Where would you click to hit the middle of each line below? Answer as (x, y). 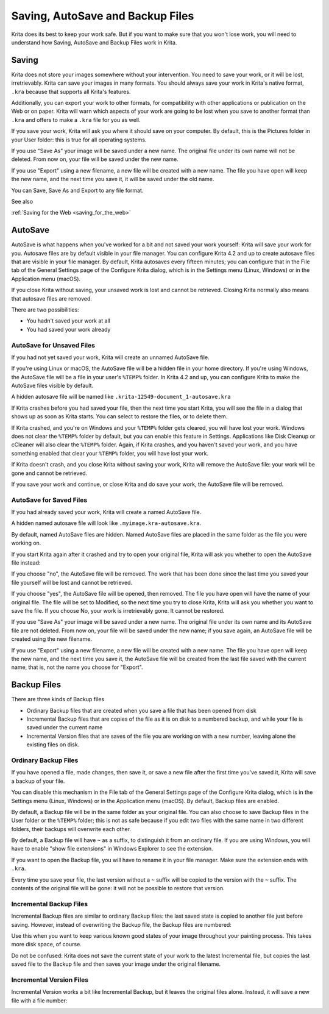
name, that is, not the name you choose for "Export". (77, 667)
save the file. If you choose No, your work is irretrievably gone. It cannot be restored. (118, 611)
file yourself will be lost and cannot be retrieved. (72, 582)
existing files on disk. (53, 744)
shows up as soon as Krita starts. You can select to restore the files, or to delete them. (119, 416)
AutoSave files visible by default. (52, 386)
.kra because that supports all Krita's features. (71, 91)
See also (22, 201)
